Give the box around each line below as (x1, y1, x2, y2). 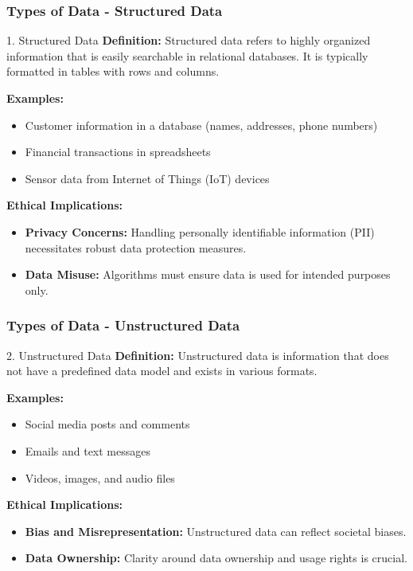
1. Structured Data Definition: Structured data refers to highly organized (6, 32, 371, 49)
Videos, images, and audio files (25, 469, 175, 486)
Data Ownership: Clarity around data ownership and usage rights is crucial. (25, 549, 407, 566)
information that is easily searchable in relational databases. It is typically (6, 47, 368, 64)
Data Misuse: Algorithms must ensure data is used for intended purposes (25, 266, 391, 283)
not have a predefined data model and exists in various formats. (6, 362, 318, 379)
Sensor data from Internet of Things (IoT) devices (25, 170, 270, 186)
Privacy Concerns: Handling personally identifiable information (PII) (25, 223, 375, 240)
